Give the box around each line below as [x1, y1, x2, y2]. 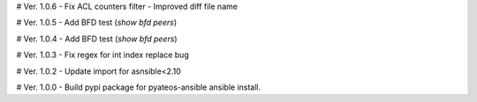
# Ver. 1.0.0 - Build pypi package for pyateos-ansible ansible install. [16, 82, 261, 92]
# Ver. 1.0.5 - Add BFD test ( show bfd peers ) [16, 18, 178, 28]
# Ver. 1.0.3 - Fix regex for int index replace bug [16, 49, 189, 61]
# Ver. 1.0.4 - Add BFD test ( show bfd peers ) [16, 33, 178, 44]
